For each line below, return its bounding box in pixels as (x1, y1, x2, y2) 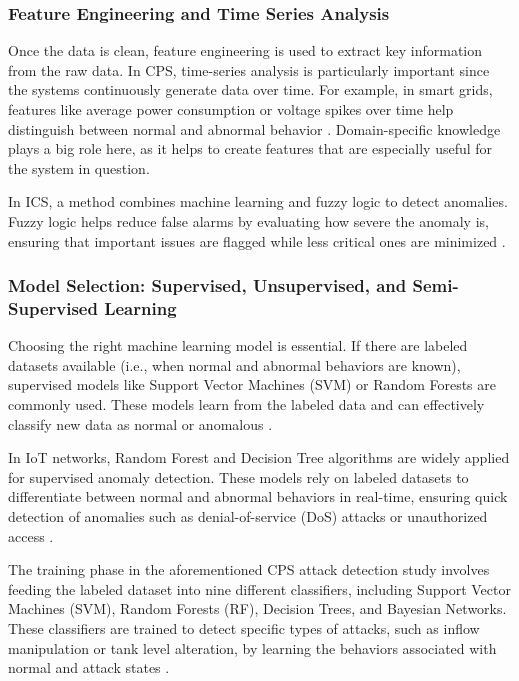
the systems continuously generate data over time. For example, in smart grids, (8, 79, 493, 100)
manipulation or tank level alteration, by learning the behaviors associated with (8, 637, 497, 658)
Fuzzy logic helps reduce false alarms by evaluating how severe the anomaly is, (8, 210, 489, 231)
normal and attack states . (8, 657, 170, 678)
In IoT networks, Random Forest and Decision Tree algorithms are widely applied (8, 447, 510, 468)
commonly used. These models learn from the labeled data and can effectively (8, 394, 485, 415)
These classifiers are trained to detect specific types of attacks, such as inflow (8, 618, 480, 639)
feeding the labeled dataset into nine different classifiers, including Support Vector (8, 578, 511, 599)
